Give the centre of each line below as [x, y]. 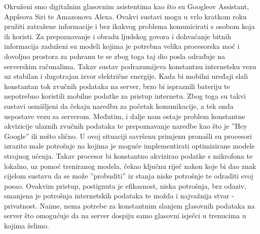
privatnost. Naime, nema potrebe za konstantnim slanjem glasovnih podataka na [129, 205]
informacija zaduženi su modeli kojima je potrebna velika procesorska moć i [122, 46]
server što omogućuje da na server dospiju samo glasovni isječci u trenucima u [125, 215]
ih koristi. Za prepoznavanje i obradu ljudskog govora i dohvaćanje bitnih [118, 36]
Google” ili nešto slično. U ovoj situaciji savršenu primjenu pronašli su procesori [128, 136]
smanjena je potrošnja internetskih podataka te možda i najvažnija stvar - [119, 196]
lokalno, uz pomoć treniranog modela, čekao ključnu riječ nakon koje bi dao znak [130, 166]
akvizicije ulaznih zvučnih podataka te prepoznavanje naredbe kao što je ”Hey [126, 126]
